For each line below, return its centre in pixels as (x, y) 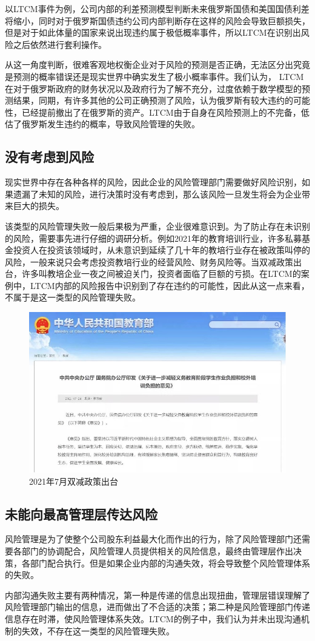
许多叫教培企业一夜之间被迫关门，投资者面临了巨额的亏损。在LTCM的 (161, 274)
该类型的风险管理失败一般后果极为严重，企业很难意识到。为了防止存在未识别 (157, 226)
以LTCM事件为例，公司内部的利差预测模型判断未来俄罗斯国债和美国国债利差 (157, 8)
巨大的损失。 (38, 206)
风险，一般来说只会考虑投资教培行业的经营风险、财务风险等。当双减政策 (149, 261)
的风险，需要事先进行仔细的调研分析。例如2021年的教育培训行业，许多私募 (153, 238)
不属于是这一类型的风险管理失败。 (73, 297)
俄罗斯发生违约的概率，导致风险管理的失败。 (111, 124)
